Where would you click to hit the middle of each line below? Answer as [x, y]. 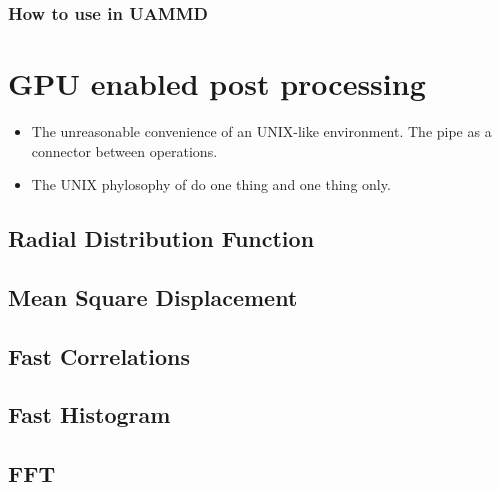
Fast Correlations [99, 355]
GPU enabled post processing [217, 83]
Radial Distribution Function [161, 238]
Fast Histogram [89, 414]
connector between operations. [124, 150]
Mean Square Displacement [153, 296]
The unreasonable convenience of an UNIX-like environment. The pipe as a [261, 130]
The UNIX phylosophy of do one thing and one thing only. [211, 184]
